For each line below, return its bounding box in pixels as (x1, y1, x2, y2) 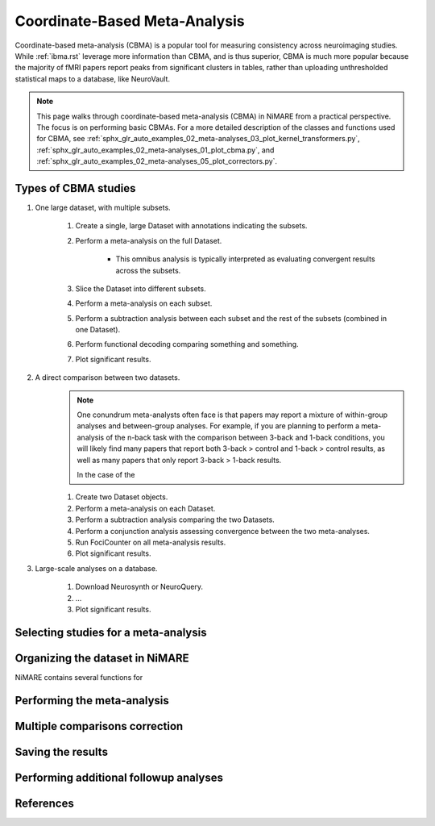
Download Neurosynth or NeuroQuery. (75, 582, 203, 592)
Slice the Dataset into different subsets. (75, 283, 206, 294)
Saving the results (14, 745, 109, 758)
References (14, 796, 74, 810)
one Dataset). (75, 325, 121, 335)
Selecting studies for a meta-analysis (14, 625, 207, 639)
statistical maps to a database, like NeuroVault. (14, 73, 171, 84)
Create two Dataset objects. (75, 492, 168, 502)
